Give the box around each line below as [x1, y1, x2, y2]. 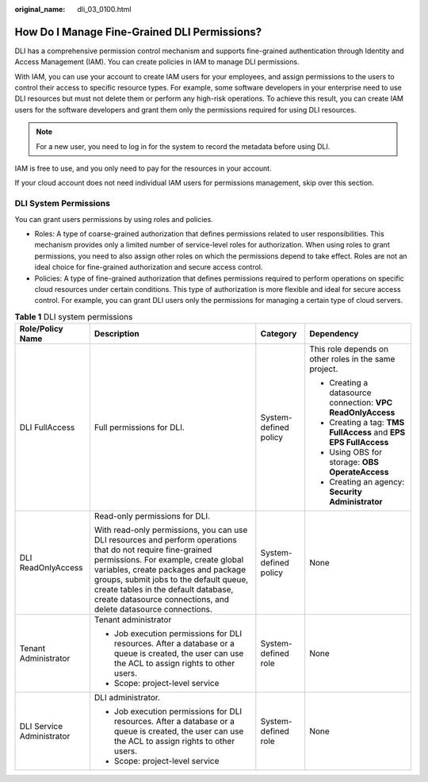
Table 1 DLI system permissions [14, 311, 133, 322]
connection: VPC [329, 397, 393, 408]
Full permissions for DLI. [94, 422, 185, 433]
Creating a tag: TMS [329, 417, 405, 428]
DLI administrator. [94, 692, 160, 703]
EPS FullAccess [329, 437, 389, 448]
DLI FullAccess [19, 422, 75, 433]
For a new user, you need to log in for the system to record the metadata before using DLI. [36, 141, 331, 151]
